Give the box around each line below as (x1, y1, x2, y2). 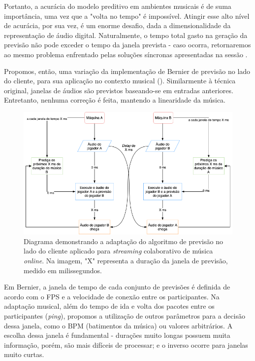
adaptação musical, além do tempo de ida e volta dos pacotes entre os (4, 301, 215, 311)
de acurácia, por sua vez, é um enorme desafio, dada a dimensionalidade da (4, 20, 231, 31)
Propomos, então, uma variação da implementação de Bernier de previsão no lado (4, 66, 251, 76)
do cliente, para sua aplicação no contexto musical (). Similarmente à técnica (4, 75, 236, 86)
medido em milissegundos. (24, 265, 102, 275)
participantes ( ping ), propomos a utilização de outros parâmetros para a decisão (4, 310, 245, 321)
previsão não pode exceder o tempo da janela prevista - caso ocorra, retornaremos (4, 39, 251, 50)
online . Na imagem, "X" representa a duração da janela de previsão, (24, 255, 228, 265)
